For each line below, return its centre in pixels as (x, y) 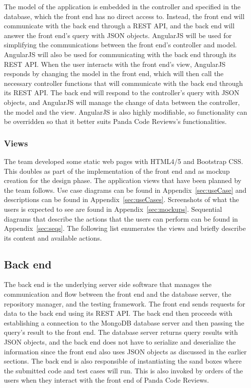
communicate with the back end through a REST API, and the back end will (119, 26)
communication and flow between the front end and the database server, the (118, 294)
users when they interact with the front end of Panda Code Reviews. (106, 380)
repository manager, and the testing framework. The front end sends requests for (125, 303)
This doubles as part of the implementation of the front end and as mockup (117, 171)
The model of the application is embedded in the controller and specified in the (122, 6)
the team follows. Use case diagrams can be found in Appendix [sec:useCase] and (125, 190)
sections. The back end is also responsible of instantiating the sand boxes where (123, 361)
